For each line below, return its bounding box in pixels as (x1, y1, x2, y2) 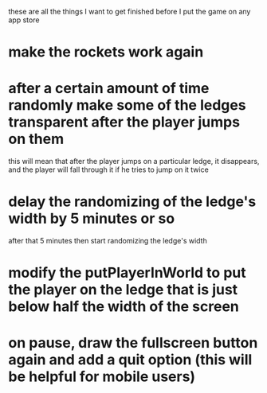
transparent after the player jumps (8, 113, 241, 131)
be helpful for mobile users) (8, 368, 196, 386)
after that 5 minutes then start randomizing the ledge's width (8, 236, 207, 246)
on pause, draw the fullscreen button (8, 334, 258, 352)
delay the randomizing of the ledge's (8, 193, 257, 211)
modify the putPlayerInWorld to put (8, 264, 246, 282)
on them (8, 130, 65, 148)
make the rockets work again (8, 43, 204, 61)
